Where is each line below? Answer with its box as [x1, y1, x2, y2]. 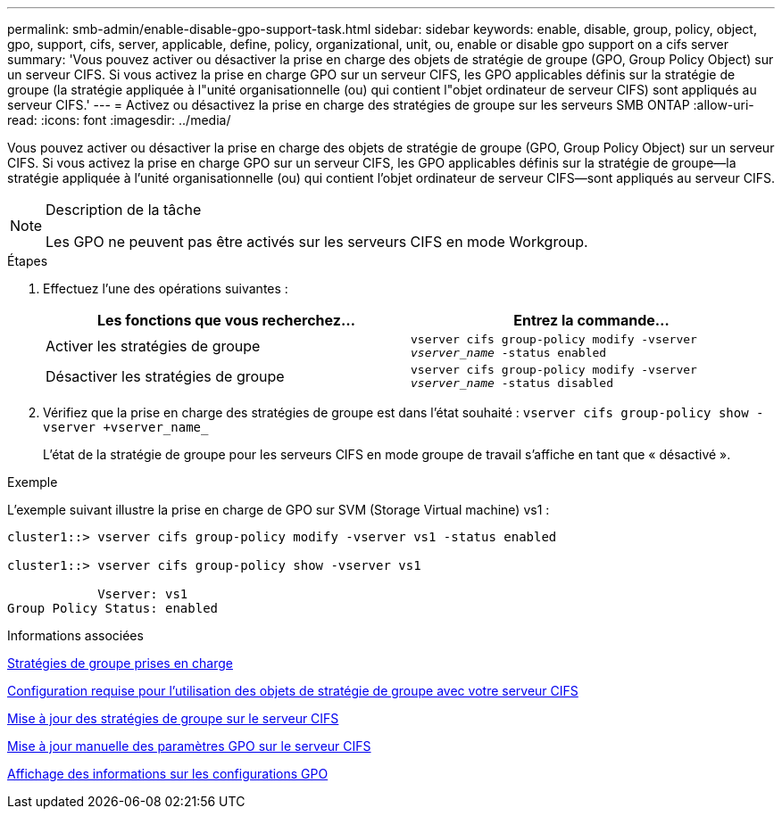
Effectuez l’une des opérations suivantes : [43, 281, 288, 296]
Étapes [7, 253, 48, 268]
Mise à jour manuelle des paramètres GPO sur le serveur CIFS [7, 738, 371, 754]
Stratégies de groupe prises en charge [7, 655, 233, 671]
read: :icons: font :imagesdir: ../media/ [7, 112, 231, 128]
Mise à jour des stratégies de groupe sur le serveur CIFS [7, 711, 339, 726]
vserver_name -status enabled [411, 346, 607, 359]
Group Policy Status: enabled [7, 601, 219, 615]
